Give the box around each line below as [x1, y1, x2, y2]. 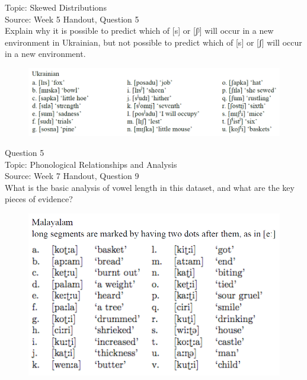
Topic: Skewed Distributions [5, 1, 107, 13]
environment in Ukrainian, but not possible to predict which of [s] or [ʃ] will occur [5, 36, 302, 48]
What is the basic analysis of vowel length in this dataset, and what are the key [5, 181, 295, 193]
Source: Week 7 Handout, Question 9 [5, 170, 139, 182]
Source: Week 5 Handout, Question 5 [5, 12, 139, 25]
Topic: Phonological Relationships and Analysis [5, 158, 177, 170]
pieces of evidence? [5, 193, 73, 205]
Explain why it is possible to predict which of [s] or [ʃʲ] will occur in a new [5, 24, 274, 37]
